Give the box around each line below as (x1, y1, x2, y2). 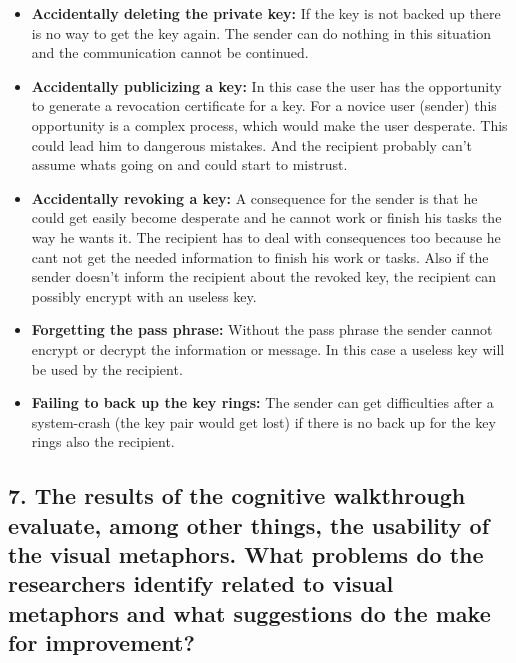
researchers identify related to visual (8, 568, 394, 599)
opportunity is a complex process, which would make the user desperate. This (31, 114, 508, 135)
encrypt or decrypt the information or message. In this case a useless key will (31, 338, 505, 359)
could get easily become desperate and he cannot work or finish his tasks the (31, 207, 502, 228)
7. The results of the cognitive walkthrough (8, 480, 466, 511)
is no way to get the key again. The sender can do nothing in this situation (31, 22, 492, 43)
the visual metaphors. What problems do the (8, 539, 484, 570)
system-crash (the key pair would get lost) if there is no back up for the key (31, 411, 496, 432)
